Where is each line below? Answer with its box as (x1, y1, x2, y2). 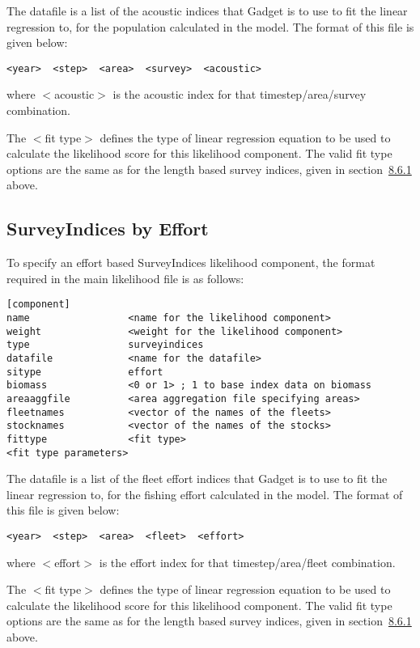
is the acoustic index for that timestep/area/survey (112, 86, 367, 103)
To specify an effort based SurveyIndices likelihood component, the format (6, 254, 375, 271)
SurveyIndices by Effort (6, 216, 209, 241)
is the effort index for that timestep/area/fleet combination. (99, 553, 396, 570)
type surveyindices (6, 339, 204, 351)
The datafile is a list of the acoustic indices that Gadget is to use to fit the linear (6, 2, 408, 19)
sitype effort (6, 366, 163, 378)
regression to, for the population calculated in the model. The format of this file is (6, 18, 414, 35)
